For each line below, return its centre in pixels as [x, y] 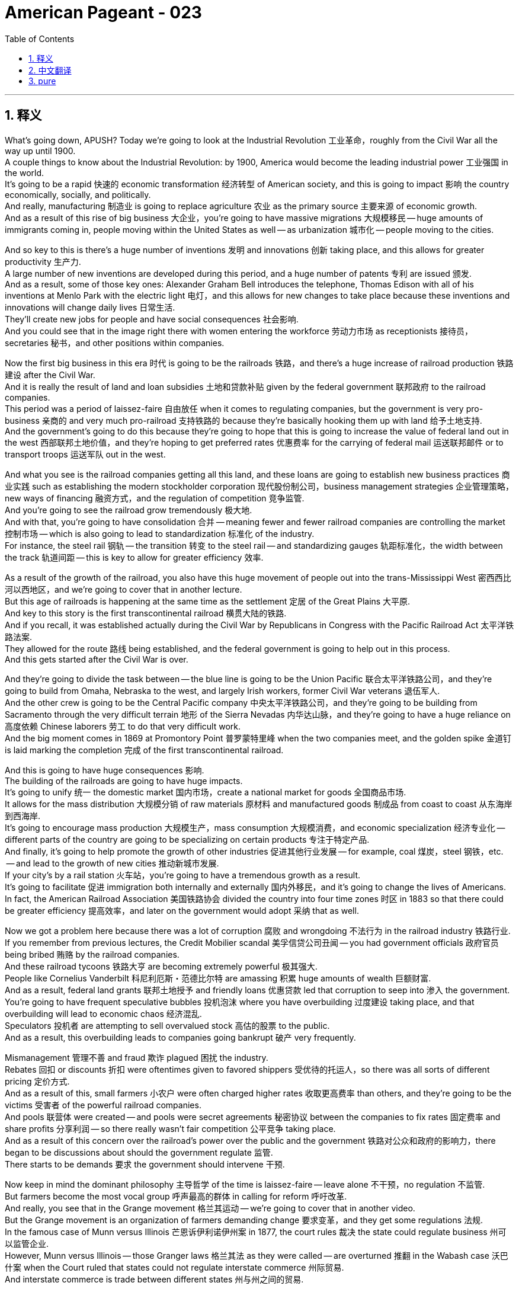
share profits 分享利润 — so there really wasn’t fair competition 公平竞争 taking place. [170, 1128]
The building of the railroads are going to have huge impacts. [124, 781]
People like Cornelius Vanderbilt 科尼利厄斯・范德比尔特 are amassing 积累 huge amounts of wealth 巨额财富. [218, 978]
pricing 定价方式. [37, 1081]
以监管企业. [27, 1243]
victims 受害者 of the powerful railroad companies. [103, 1105]
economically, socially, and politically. [78, 194]
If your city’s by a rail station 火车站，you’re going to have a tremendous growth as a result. [183, 875]
